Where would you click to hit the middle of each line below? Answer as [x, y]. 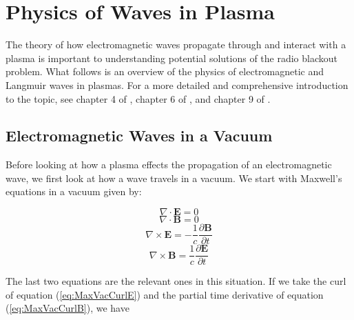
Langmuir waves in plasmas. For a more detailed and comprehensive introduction [177, 84]
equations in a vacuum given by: [74, 191]
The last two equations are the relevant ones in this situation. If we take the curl [176, 281]
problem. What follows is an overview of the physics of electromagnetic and [165, 71]
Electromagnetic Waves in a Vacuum [139, 136]
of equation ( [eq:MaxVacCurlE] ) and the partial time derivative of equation [165, 294]
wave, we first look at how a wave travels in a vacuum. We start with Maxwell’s [174, 178]
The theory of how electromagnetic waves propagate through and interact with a [176, 44]
